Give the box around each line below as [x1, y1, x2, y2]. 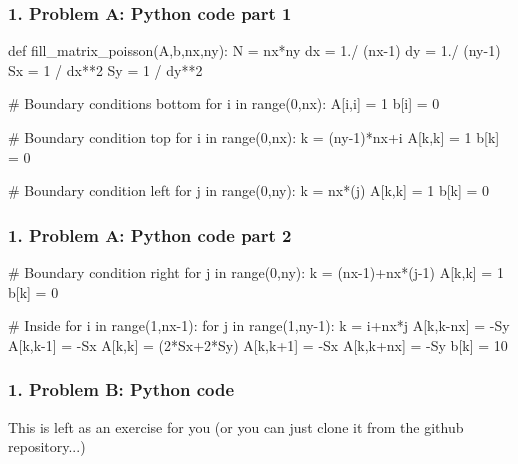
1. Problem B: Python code [8, 377, 235, 402]
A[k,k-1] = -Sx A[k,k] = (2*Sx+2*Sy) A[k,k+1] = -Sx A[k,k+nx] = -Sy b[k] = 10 [8, 334, 508, 355]
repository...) [8, 436, 86, 457]
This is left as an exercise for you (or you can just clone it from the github [8, 416, 464, 437]
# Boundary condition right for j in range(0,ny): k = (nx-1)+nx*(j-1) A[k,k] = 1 [8, 262, 504, 282]
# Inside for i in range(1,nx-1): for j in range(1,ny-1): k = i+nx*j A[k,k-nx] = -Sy [8, 315, 510, 336]
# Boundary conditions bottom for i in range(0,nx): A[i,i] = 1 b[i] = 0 [8, 93, 440, 114]
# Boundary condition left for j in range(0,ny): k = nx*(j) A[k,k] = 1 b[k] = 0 [8, 180, 490, 201]
